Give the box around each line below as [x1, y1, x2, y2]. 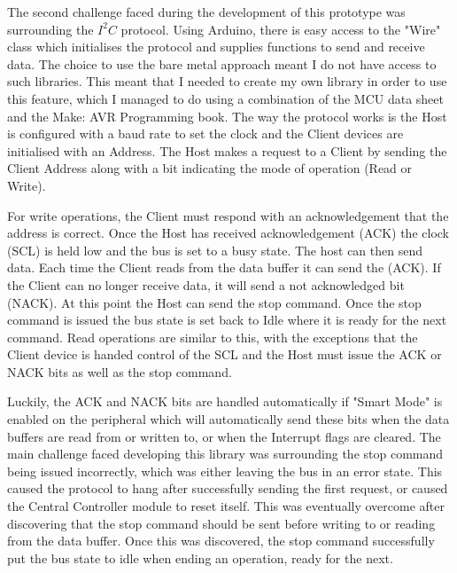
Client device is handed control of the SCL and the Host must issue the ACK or [7, 345, 442, 364]
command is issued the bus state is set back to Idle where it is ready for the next [7, 310, 447, 329]
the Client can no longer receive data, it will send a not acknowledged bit [7, 275, 405, 294]
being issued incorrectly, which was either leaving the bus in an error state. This [7, 461, 443, 480]
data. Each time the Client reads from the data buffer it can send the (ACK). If [7, 258, 441, 277]
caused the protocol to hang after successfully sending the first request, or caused [7, 479, 448, 498]
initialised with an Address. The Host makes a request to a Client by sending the [7, 141, 447, 160]
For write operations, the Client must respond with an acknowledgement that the [7, 206, 449, 224]
